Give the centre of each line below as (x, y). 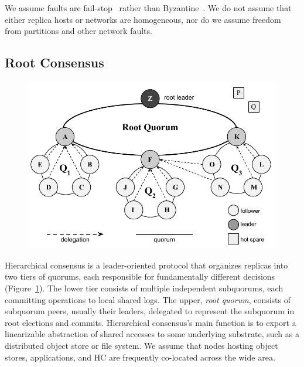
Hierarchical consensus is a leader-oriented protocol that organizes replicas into (146, 265)
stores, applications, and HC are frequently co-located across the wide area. (140, 357)
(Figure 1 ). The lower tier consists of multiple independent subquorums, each (144, 288)
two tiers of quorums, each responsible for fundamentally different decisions (140, 276)
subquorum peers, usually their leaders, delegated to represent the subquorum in (150, 311)
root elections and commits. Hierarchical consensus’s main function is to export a (151, 322)
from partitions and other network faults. (78, 31)
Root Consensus (54, 62)
